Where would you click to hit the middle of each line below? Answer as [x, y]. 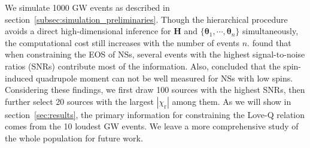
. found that [269, 42]
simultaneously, [271, 31]
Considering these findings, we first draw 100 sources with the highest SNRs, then [155, 90]
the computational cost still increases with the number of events [122, 42]
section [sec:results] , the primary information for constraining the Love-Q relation [155, 114]
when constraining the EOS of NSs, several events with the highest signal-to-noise [155, 54]
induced [19, 78]
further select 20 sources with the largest [79, 101]
